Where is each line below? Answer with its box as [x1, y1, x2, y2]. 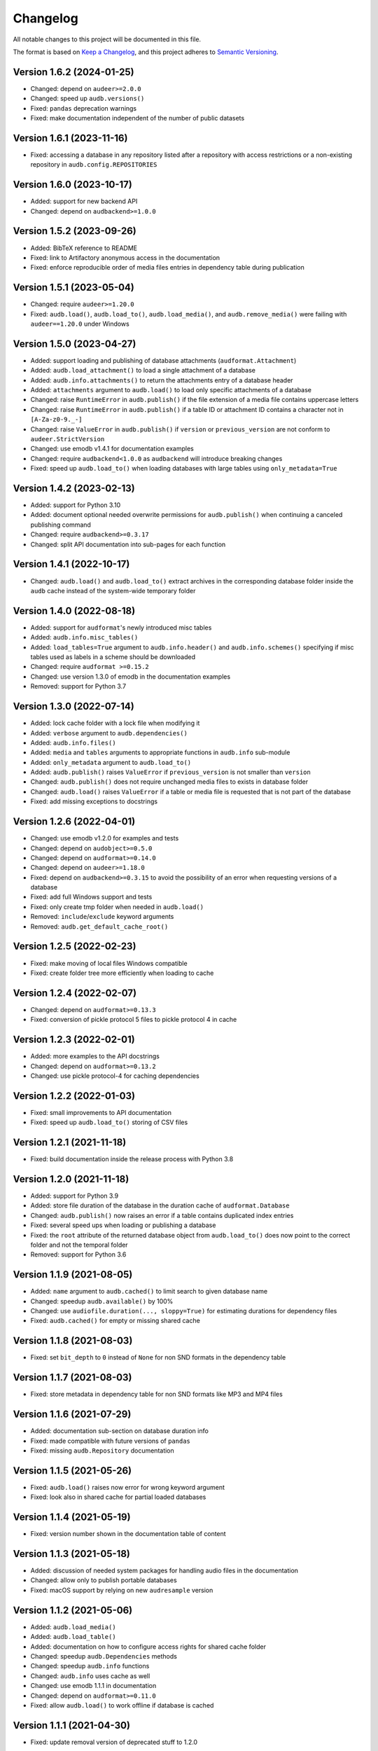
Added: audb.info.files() [30, 738, 116, 747]
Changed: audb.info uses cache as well [30, 1671, 150, 1680]
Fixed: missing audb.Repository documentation [30, 1446, 174, 1455]
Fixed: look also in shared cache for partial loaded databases [30, 1493, 206, 1502]
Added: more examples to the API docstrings [30, 1052, 160, 1060]
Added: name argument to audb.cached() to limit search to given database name [30, 1287, 268, 1296]
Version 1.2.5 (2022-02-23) [13, 941, 136, 953]
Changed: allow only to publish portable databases [30, 1576, 178, 1584]
